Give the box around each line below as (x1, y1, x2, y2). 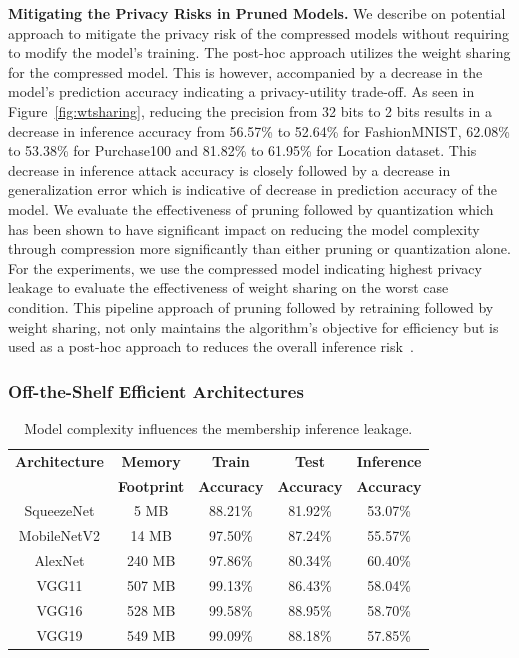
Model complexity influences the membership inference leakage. (24, 417, 413, 438)
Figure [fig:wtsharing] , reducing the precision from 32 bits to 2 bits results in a (8, 100, 492, 121)
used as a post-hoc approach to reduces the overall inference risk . (8, 336, 414, 357)
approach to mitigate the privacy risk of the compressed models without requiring (8, 22, 510, 43)
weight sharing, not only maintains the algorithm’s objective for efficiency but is (8, 316, 499, 337)
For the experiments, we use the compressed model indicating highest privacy (8, 257, 482, 278)
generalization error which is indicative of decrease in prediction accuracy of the (8, 179, 497, 200)
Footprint (117, 475, 185, 496)
